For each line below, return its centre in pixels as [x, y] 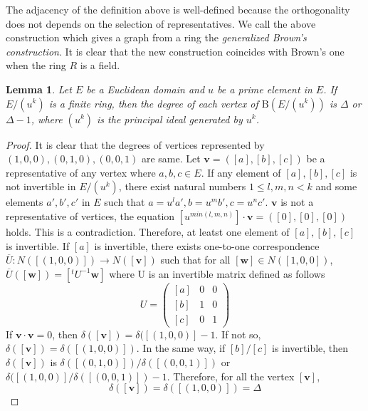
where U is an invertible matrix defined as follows [217, 273]
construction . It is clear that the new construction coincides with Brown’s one [175, 51]
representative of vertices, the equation [90, 215]
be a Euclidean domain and [146, 89]
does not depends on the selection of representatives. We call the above [161, 23]
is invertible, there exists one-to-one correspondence [207, 245]
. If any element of [241, 172]
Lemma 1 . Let [39, 89]
